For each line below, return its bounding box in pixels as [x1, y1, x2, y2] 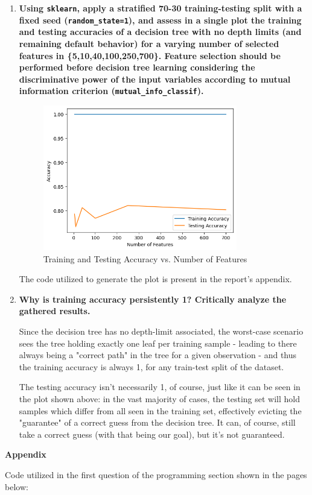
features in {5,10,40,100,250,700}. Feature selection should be [19, 49, 281, 61]
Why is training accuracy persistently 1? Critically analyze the [19, 292, 287, 305]
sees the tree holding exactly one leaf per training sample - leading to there [19, 336, 297, 349]
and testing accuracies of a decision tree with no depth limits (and [19, 25, 302, 38]
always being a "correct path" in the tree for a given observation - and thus [19, 348, 297, 361]
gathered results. [19, 304, 91, 317]
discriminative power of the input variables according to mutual [19, 72, 291, 85]
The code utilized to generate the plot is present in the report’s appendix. [19, 273, 292, 285]
